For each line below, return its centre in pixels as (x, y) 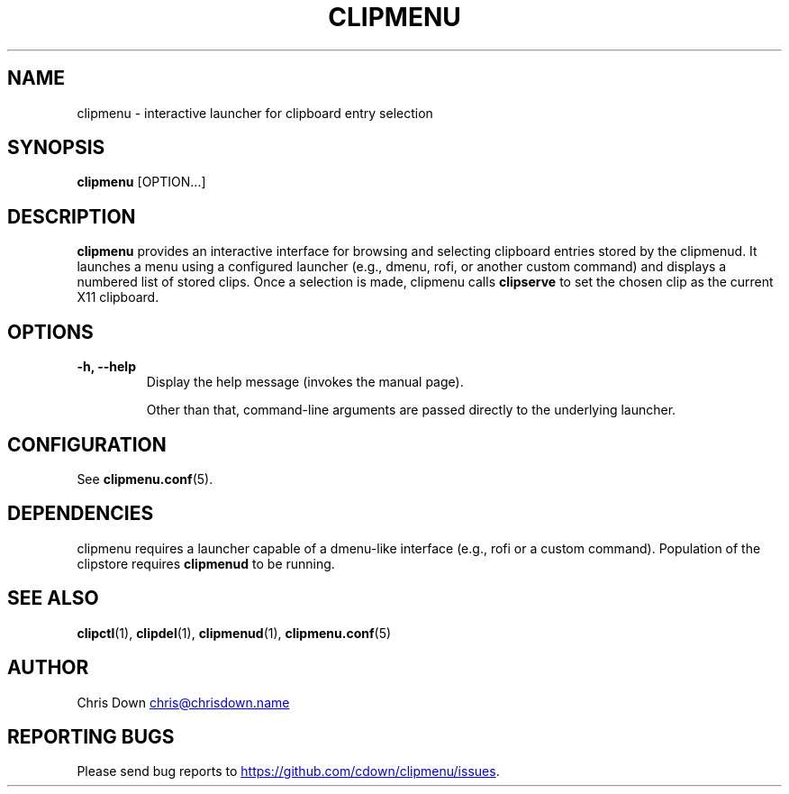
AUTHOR (48, 668)
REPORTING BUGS (91, 736)
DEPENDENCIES (81, 514)
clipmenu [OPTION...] (141, 182)
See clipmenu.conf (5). (145, 479)
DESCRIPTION (72, 216)
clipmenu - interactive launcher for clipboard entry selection (255, 113)
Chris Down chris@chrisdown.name (183, 702)
